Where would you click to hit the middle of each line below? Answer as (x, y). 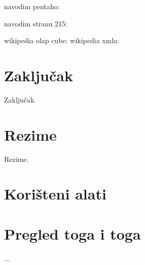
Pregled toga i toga (72, 233)
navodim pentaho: (32, 6)
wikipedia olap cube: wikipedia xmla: (62, 40)
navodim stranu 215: (36, 23)
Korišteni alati (55, 194)
